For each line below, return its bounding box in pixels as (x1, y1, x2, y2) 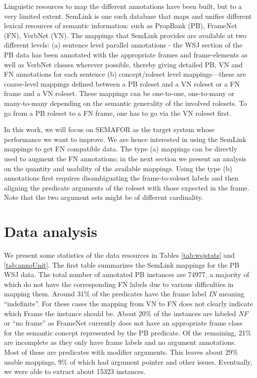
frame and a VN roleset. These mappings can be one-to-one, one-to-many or (4, 88, 235, 98)
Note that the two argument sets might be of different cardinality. (4, 192, 204, 202)
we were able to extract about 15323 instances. (4, 366, 146, 377)
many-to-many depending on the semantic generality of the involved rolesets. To (4, 97, 247, 108)
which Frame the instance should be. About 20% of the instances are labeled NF (4, 308, 248, 318)
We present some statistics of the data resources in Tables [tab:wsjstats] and (4, 250, 235, 260)
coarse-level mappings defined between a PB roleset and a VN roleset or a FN (4, 78, 240, 89)
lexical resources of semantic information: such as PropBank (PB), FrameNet (4, 20, 237, 31)
